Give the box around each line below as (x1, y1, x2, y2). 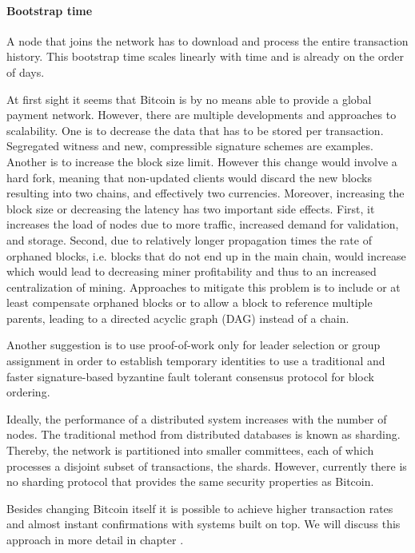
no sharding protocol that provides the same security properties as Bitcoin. (6, 473, 374, 490)
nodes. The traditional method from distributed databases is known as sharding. (6, 426, 401, 443)
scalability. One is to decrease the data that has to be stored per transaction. (6, 121, 384, 138)
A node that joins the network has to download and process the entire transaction (6, 32, 409, 49)
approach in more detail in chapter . (6, 531, 184, 548)
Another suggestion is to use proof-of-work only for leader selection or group (6, 336, 381, 353)
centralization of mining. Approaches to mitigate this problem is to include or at (6, 278, 401, 295)
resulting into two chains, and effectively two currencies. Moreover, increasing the (6, 185, 405, 201)
